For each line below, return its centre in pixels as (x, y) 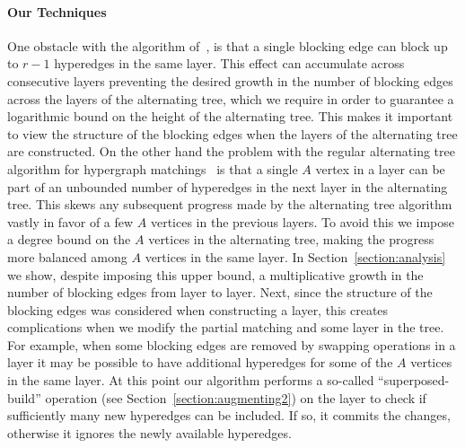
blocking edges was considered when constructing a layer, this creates (198, 309)
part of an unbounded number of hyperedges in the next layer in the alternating (228, 186)
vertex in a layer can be (380, 168)
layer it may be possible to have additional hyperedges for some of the (200, 362)
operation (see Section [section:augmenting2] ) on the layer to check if (236, 397)
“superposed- (414, 380)
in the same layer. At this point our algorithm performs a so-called (191, 380)
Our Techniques (57, 11)
